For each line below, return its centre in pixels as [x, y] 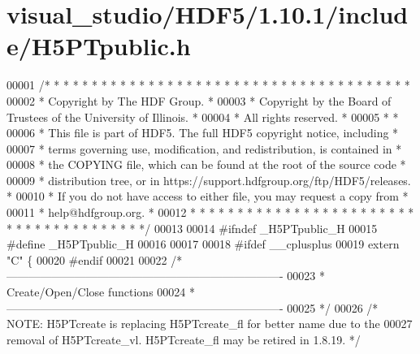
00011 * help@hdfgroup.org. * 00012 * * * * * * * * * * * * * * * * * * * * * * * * [210, 212]
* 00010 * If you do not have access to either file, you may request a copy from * [208, 196]
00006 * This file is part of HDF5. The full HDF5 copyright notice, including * [203, 133]
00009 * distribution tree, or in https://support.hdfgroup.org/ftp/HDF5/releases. [209, 180]
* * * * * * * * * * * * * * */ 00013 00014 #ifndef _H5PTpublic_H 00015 [192, 228]
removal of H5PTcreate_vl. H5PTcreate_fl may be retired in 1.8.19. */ [184, 339]
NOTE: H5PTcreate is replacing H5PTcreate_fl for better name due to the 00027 [210, 324]
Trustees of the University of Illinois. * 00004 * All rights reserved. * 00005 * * [203, 117]
